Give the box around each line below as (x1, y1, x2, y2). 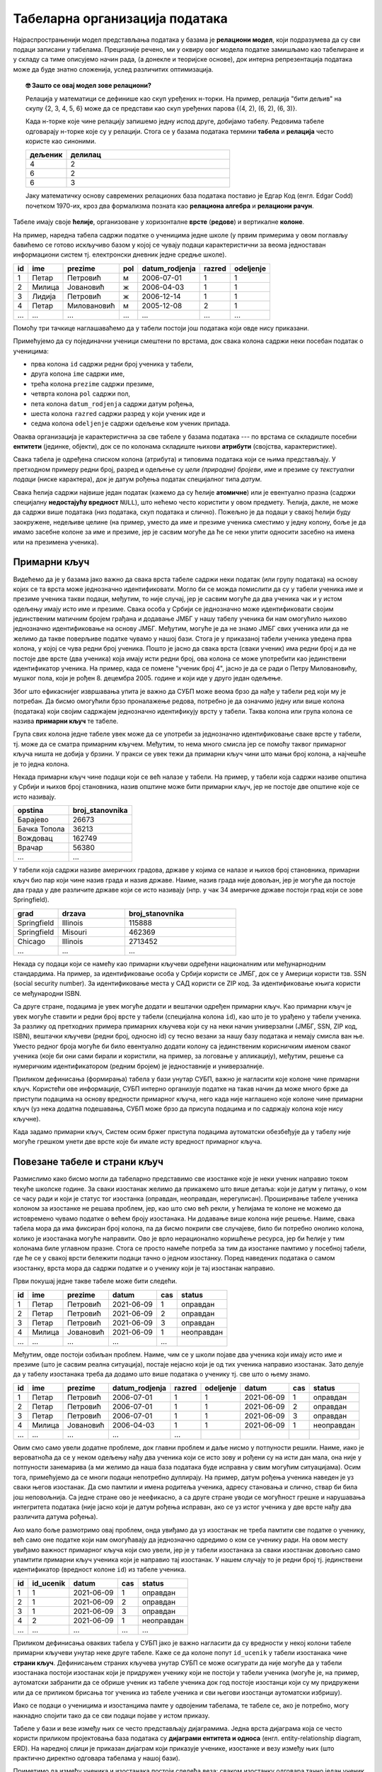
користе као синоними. (25, 137, 97, 145)
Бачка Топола (17, 824, 65, 834)
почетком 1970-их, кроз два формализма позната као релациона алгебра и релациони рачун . (25, 201, 314, 210)
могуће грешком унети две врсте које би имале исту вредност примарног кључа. (13, 1138, 262, 1146)
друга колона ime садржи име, (30, 369, 125, 378)
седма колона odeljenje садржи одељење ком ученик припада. (30, 419, 231, 428)
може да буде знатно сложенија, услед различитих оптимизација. (13, 65, 214, 74)
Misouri (62, 927, 88, 937)
